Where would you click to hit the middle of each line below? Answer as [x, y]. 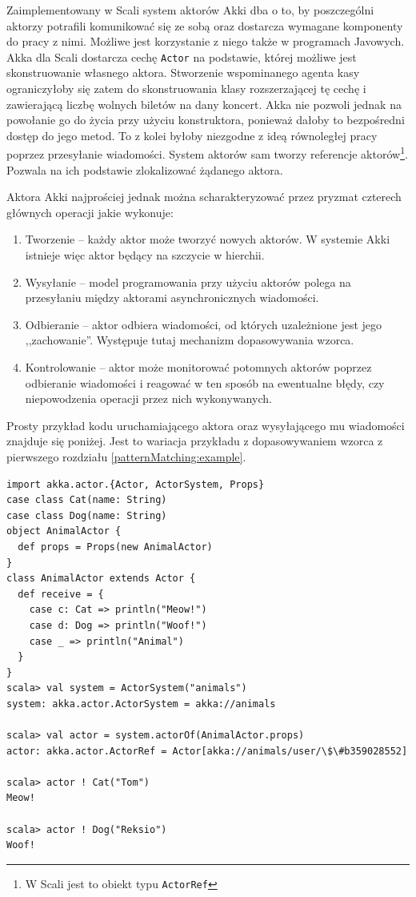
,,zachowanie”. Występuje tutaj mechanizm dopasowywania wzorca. [190, 340]
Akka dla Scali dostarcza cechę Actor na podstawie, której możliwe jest [182, 56]
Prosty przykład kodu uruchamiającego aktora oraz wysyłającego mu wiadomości [206, 425]
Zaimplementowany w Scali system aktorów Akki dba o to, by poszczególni [190, 10]
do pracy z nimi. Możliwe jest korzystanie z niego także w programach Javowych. [206, 41]
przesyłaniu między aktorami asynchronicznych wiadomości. [172, 298]
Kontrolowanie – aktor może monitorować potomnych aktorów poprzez [198, 367]
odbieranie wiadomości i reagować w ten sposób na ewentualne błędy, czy [205, 382]
